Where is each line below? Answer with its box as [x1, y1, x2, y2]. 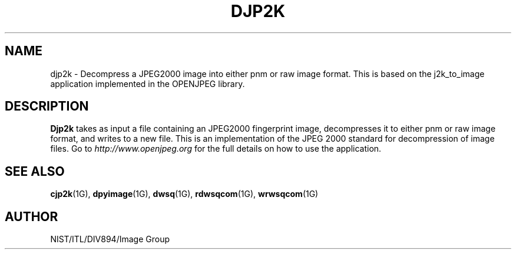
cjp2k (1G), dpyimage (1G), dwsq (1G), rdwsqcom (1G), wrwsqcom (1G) [50, 189, 319, 199]
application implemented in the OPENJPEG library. [50, 78, 245, 89]
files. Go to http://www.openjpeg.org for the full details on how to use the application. [50, 143, 382, 154]
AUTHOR [5, 209, 58, 224]
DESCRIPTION [5, 99, 89, 114]
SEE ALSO [5, 163, 65, 179]
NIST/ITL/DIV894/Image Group [50, 234, 170, 245]
